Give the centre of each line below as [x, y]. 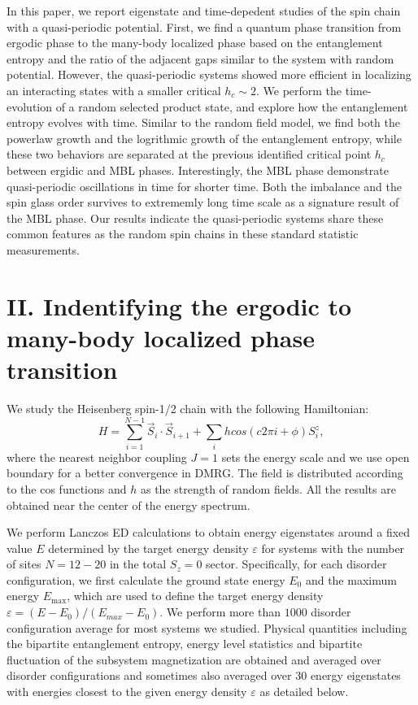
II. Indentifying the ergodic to [179, 305]
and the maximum [351, 579]
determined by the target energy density [148, 548]
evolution [30, 106]
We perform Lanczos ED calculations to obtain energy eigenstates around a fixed [209, 532]
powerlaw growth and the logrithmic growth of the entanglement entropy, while [204, 138]
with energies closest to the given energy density [127, 692]
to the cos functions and [67, 488]
